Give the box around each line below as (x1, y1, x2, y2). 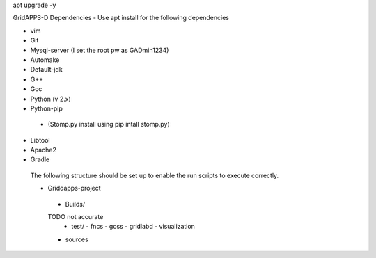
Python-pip (30, 104, 63, 113)
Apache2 (30, 146, 57, 154)
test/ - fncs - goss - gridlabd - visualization (71, 223, 195, 231)
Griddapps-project (47, 184, 101, 193)
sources (65, 235, 88, 243)
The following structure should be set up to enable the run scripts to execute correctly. (30, 171, 279, 179)
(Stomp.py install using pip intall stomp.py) (47, 120, 170, 129)
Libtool (30, 136, 50, 144)
